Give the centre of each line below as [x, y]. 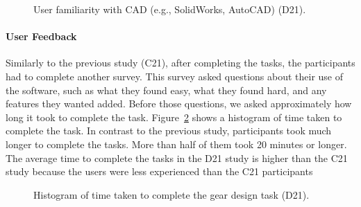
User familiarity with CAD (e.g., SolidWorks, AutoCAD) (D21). [170, 9]
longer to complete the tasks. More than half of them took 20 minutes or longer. [176, 144]
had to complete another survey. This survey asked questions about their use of [175, 76]
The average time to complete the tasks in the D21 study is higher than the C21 [177, 157]
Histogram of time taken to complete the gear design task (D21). [171, 194]
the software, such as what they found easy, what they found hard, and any [166, 90]
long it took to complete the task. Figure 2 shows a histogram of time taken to [174, 117]
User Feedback [41, 36]
